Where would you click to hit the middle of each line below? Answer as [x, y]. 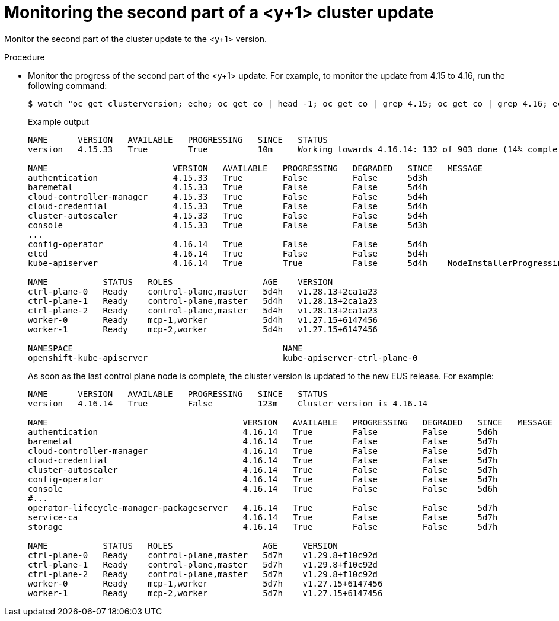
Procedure [25, 57]
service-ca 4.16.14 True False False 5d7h [263, 517]
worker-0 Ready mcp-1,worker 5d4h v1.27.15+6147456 [203, 320]
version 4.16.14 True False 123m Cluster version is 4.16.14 [228, 403]
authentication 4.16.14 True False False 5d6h [263, 432]
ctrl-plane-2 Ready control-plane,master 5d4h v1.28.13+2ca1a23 [203, 310]
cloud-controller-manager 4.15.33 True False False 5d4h [228, 196]
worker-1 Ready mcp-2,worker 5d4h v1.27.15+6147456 [203, 329]
